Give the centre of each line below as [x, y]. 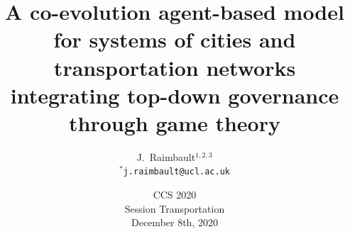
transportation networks [175, 67]
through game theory [175, 122]
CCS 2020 [175, 195]
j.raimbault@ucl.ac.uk [177, 172]
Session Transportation [175, 208]
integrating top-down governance [175, 95]
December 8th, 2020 [175, 222]
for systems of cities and [175, 39]
